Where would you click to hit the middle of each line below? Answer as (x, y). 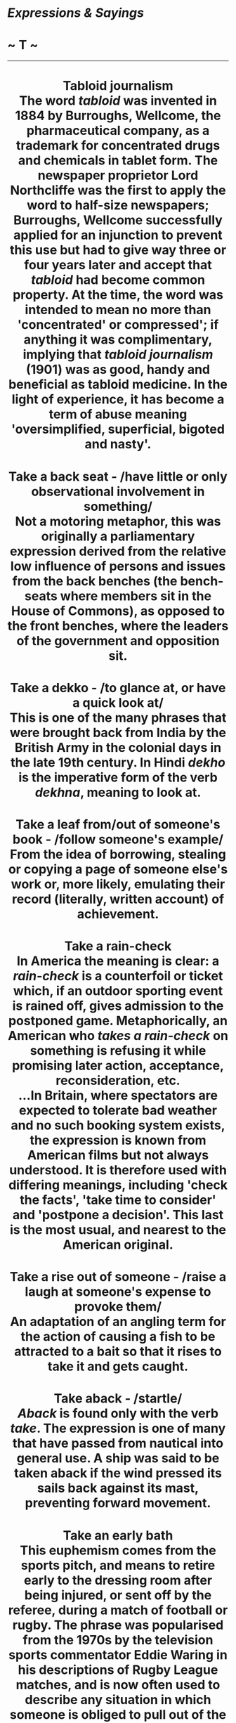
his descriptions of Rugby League (118, 1670)
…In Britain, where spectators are (118, 1096)
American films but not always (118, 1156)
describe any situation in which (118, 1699)
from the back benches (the (95, 581)
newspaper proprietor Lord (118, 175)
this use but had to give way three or (118, 250)
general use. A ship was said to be (118, 1458)
